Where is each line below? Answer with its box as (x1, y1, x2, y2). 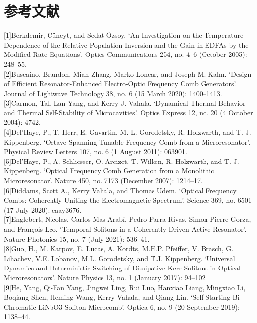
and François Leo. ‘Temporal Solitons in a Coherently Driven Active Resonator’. (4, 224, 247, 234)
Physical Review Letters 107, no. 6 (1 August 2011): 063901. (4, 146, 187, 157)
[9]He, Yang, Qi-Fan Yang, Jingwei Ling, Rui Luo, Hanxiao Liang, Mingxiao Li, (4, 282, 246, 292)
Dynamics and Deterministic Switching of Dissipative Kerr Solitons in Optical (4, 263, 241, 273)
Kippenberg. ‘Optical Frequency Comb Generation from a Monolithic (4, 165, 214, 176)
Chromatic (4, 301, 36, 312)
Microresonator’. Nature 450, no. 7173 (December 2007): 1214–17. (4, 175, 203, 186)
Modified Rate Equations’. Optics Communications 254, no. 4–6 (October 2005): (4, 49, 247, 59)
